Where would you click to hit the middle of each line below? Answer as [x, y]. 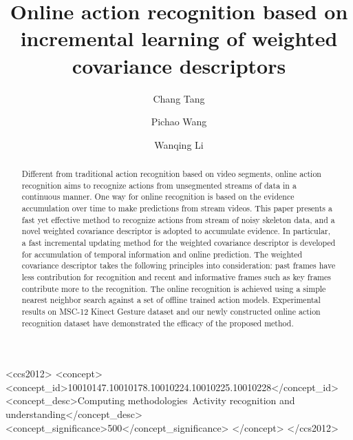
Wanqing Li [179, 144]
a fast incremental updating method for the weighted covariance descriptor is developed [179, 243]
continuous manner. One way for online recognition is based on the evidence [158, 197]
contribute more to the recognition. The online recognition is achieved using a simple [174, 288]
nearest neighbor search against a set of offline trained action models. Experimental [171, 300]
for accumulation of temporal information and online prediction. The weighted [162, 254]
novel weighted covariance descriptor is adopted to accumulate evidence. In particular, [176, 231]
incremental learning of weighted [179, 38]
